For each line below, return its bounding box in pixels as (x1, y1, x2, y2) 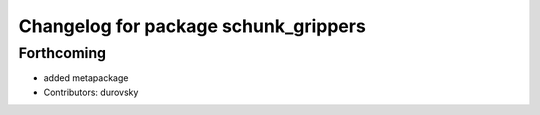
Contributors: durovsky (43, 86, 139, 98)
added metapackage (43, 72, 129, 84)
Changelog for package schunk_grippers (18, 15, 367, 37)
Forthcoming (18, 44, 107, 62)
